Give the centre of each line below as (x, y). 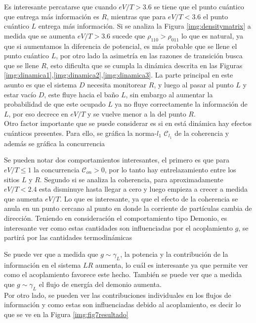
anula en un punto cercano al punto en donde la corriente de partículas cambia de (128, 208)
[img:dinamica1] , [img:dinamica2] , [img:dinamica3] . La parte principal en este (119, 75)
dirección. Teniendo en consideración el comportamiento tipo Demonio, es (116, 218)
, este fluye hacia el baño (82, 94)
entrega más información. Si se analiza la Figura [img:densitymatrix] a (145, 26)
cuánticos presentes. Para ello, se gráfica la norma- (81, 133)
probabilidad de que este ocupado (55, 104)
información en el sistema (43, 264)
